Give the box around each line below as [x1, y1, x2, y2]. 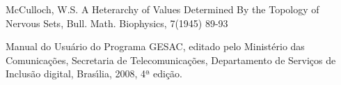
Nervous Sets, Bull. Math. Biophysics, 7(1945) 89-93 [6, 15, 228, 30]
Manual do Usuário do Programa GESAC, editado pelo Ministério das [6, 39, 305, 54]
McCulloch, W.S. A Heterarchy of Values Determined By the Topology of [6, 2, 319, 16]
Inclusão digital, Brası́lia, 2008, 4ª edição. [6, 66, 183, 81]
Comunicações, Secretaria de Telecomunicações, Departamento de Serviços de [6, 52, 336, 67]
